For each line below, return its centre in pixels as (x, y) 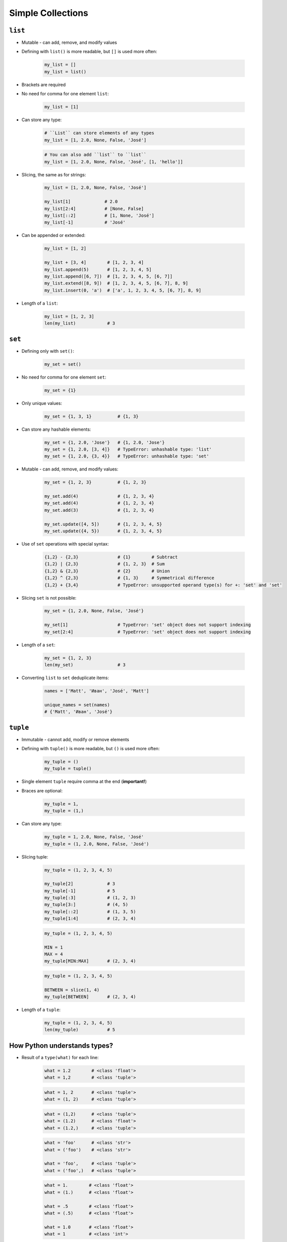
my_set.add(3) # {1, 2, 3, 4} (99, 510)
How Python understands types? (61, 1046)
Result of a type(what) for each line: (60, 1057)
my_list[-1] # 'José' (85, 223)
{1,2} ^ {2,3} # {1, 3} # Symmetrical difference (129, 578)
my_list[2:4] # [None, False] (94, 208)
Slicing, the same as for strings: (54, 174)
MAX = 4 (54, 954)
